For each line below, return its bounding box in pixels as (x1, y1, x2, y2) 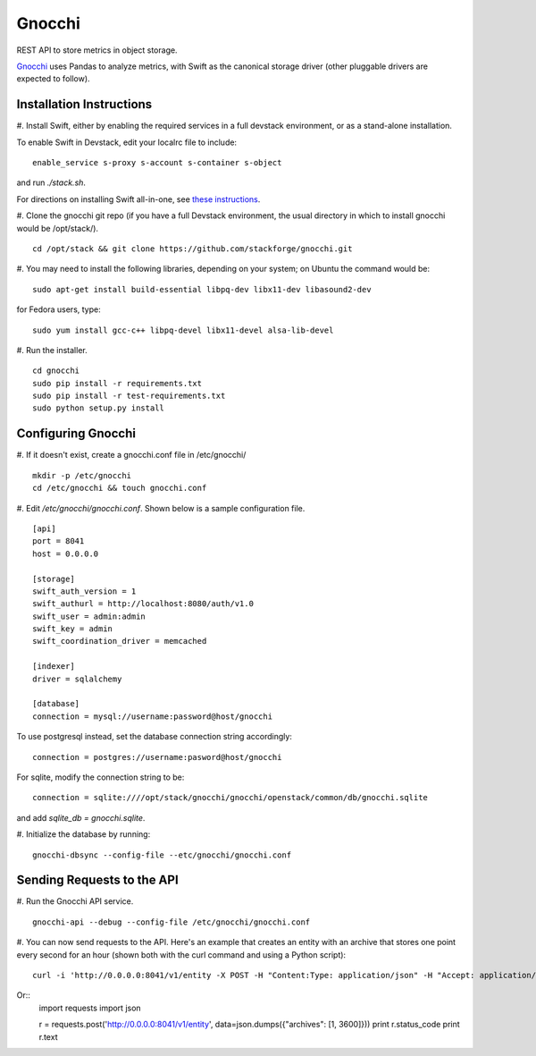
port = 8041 (32, 536, 85, 546)
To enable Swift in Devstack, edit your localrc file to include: (16, 137, 237, 148)
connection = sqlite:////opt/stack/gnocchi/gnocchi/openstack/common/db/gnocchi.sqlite (32, 792, 429, 803)
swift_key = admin (32, 624, 113, 634)
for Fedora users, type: (16, 304, 102, 315)
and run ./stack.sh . (16, 177, 87, 188)
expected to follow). (16, 73, 90, 84)
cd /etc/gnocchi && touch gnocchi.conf (32, 483, 207, 494)
